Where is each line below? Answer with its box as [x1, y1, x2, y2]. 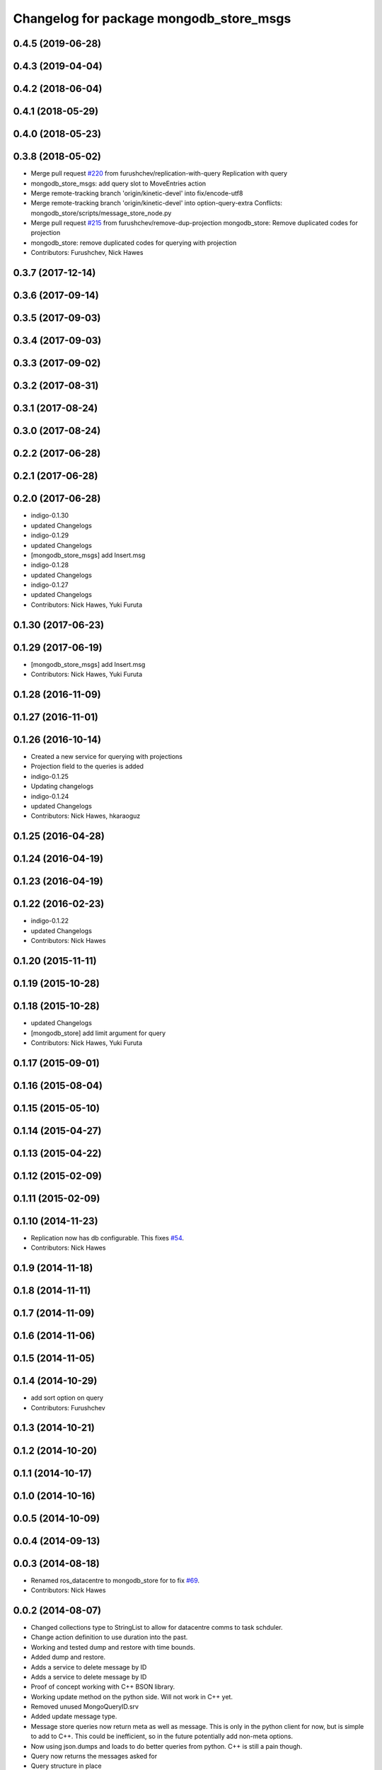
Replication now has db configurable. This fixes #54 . [30, 1233, 184, 1242]
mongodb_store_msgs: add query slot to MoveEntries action [30, 179, 207, 188]
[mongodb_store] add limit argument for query [30, 1029, 166, 1037]
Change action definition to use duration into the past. [30, 1633, 188, 1642]
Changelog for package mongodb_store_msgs [13, 11, 291, 26]
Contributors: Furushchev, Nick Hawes [30, 249, 144, 257]
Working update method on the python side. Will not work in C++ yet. [30, 1692, 233, 1701]
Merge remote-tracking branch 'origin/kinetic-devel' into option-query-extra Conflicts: [30, 199, 283, 207]
